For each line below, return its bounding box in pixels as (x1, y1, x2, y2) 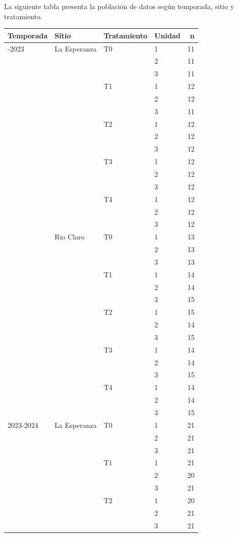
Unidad (154, 30, 181, 40)
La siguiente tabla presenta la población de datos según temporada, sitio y (4, 1, 234, 11)
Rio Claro (54, 231, 85, 242)
